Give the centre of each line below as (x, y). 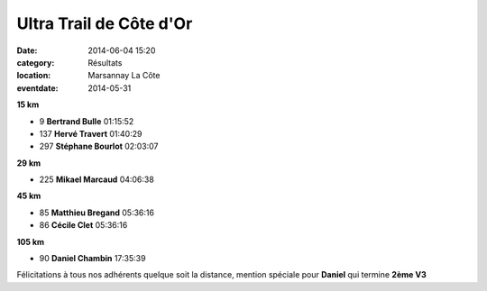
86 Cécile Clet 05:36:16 (83, 225)
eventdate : (37, 88)
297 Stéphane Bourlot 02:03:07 (99, 146)
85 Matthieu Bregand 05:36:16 (97, 213)
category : (36, 62)
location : (34, 76)
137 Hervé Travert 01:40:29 (91, 133)
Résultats (105, 62)
